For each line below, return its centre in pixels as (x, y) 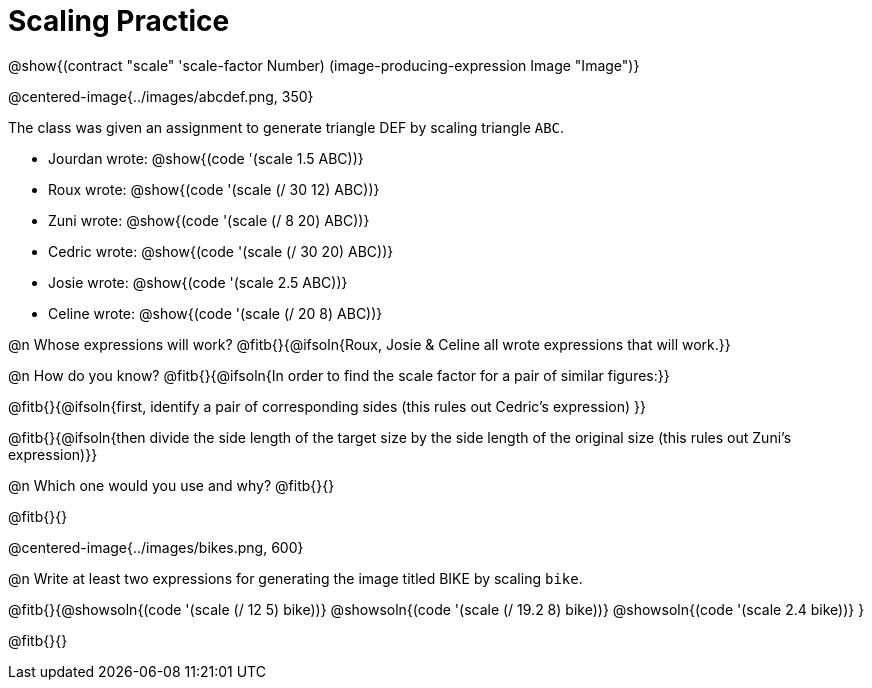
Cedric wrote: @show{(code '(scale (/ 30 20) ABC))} (221, 251)
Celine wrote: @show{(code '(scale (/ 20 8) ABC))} (215, 313)
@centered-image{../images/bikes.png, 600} (156, 547)
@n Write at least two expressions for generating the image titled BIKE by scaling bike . (295, 578)
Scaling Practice (119, 21)
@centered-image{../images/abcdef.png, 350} (161, 96)
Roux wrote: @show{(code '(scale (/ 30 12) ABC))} (214, 189)
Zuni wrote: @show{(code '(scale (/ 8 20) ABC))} (209, 220)
